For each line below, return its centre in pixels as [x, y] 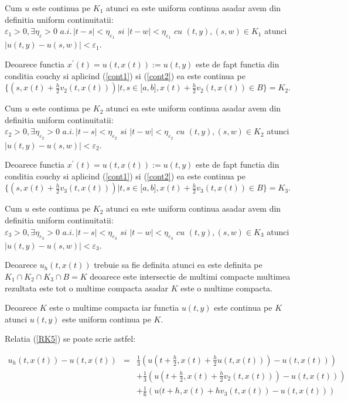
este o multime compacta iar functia [114, 307]
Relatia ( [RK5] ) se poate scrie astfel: [70, 339]
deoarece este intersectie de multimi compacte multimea [190, 276]
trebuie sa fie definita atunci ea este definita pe [178, 265]
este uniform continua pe [107, 319]
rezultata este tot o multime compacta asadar [87, 288]
